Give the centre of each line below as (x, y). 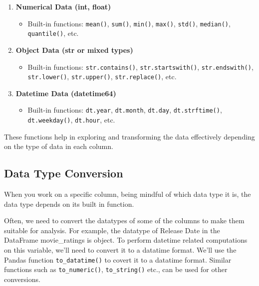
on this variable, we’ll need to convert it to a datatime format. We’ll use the (120, 250)
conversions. (22, 279)
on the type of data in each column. (59, 146)
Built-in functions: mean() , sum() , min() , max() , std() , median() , (129, 23)
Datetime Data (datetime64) (66, 93)
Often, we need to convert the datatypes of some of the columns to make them (124, 220)
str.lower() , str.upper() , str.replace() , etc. (102, 76)
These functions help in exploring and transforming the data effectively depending (129, 136)
